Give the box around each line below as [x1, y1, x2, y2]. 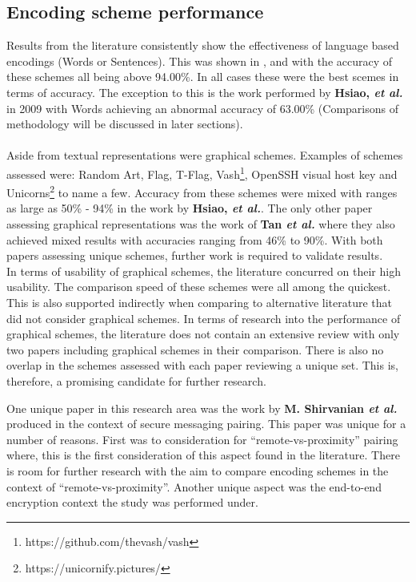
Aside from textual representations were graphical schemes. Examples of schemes [6, 147, 403, 164]
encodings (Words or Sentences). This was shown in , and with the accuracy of [6, 52, 393, 69]
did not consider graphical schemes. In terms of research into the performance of [6, 309, 401, 326]
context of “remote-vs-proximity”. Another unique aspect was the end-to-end [6, 478, 382, 495]
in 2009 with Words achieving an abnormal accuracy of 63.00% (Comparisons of [6, 99, 399, 116]
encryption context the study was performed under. [6, 494, 258, 511]
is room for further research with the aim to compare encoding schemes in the [6, 462, 389, 479]
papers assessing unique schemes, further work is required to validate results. [6, 247, 383, 264]
